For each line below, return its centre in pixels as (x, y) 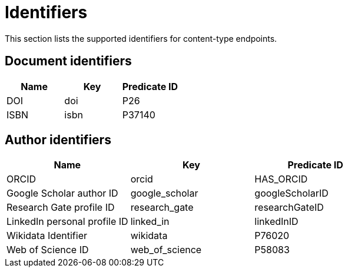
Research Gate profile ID (61, 208)
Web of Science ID (48, 250)
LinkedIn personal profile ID (67, 222)
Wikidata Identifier (47, 236)
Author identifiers (58, 140)
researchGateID (289, 208)
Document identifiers (68, 61)
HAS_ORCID (281, 179)
